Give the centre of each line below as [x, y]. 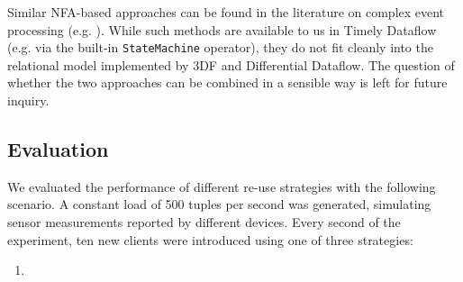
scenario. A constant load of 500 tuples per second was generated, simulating [219, 204]
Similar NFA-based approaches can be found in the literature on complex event [226, 12]
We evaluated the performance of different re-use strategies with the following [222, 186]
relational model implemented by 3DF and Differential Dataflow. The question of [231, 64]
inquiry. [28, 100]
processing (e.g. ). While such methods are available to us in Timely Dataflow [222, 29]
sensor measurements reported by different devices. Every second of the [204, 222]
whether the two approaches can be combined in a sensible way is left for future [227, 82]
